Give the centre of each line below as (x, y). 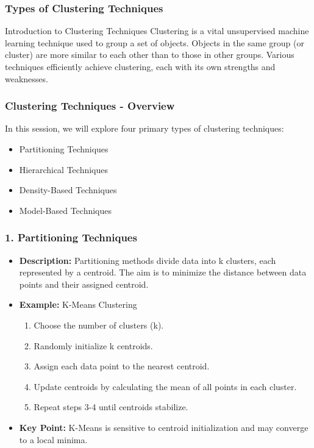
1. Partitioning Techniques (71, 237)
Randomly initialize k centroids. (93, 345)
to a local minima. (53, 439)
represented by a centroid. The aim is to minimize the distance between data (163, 272)
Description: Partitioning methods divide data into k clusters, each (148, 260)
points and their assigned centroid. (84, 284)
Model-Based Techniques (66, 210)
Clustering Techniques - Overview (90, 106)
